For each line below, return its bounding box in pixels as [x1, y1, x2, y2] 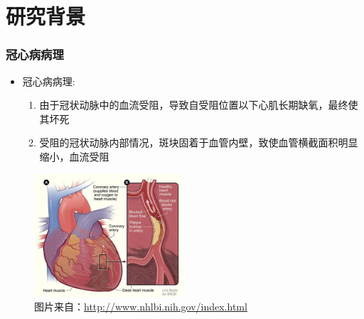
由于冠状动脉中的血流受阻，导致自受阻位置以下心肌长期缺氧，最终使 [39, 97, 358, 112]
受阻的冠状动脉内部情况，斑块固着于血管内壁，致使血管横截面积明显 [39, 135, 358, 150]
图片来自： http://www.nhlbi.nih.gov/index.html [34, 299, 247, 314]
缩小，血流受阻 [39, 148, 109, 163]
